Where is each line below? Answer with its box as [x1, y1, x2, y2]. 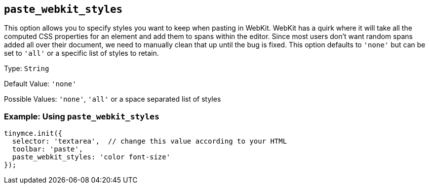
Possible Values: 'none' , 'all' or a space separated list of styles [4, 95, 221, 104]
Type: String [4, 64, 49, 73]
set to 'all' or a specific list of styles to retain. [4, 49, 159, 58]
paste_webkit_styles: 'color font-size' [12, 153, 171, 161]
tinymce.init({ [4, 129, 63, 138]
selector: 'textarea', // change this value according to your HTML [12, 137, 287, 146]
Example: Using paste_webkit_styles [4, 111, 159, 121]
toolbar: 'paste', [12, 145, 83, 153]
